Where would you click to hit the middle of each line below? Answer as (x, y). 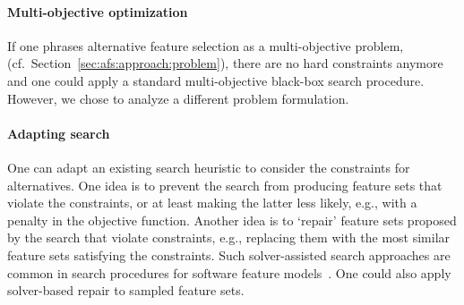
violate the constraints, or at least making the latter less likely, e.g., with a (212, 203)
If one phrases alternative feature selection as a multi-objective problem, (206, 45)
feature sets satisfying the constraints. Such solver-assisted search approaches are (229, 254)
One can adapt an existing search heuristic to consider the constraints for (209, 167)
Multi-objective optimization (98, 11)
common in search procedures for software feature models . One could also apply (229, 272)
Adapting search (59, 133)
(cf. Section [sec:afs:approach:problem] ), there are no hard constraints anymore (225, 63)
